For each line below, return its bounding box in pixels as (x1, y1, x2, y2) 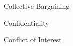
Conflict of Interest (4, 34, 62, 45)
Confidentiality (4, 17, 49, 28)
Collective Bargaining (4, 1, 70, 11)
